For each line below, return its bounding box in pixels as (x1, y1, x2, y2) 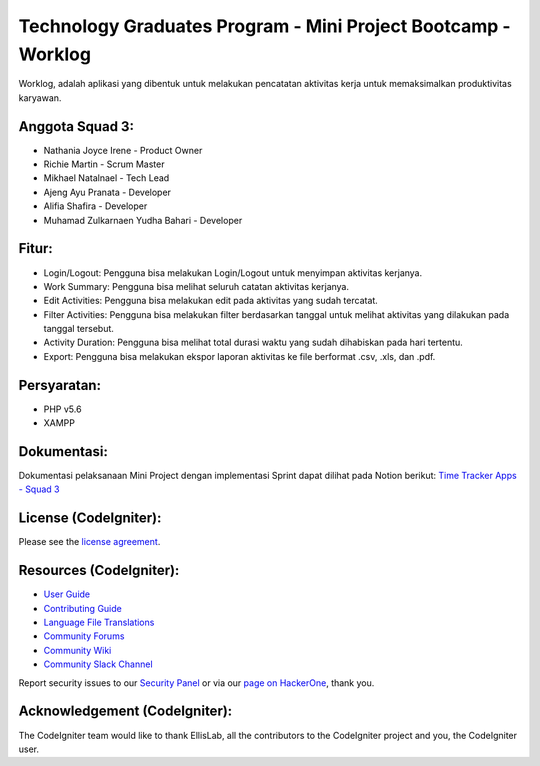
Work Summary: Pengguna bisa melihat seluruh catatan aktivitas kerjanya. (43, 280, 350, 292)
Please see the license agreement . (18, 536, 161, 548)
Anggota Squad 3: (18, 118, 135, 135)
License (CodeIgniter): (18, 510, 162, 527)
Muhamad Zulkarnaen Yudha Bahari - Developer (43, 214, 243, 226)
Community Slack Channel (43, 658, 154, 670)
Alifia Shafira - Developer (43, 200, 148, 212)
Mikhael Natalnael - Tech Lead (43, 172, 170, 184)
